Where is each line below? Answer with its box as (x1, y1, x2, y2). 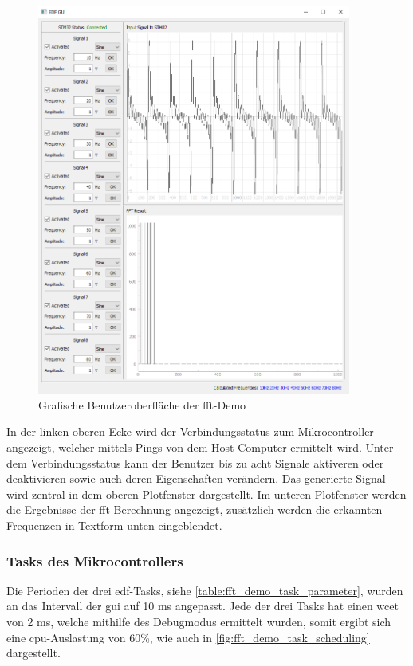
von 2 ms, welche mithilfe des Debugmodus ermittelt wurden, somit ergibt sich (6, 613, 391, 630)
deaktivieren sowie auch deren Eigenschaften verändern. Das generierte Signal (6, 470, 386, 487)
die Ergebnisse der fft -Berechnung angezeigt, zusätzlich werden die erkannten (6, 501, 383, 518)
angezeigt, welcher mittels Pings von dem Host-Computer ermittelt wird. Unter (6, 439, 394, 456)
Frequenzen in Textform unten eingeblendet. (6, 517, 222, 534)
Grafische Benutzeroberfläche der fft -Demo (38, 396, 246, 413)
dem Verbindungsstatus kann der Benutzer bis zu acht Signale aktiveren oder (6, 454, 384, 471)
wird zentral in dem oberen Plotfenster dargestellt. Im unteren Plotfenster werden (6, 485, 407, 502)
